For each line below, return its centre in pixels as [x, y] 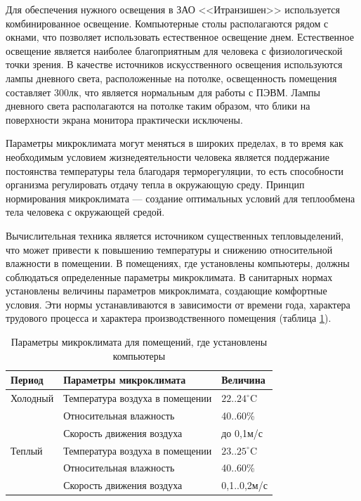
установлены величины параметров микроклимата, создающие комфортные [166, 291]
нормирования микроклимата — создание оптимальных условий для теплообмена [180, 198]
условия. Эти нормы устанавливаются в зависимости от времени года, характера [178, 304]
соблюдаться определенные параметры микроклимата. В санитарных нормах [169, 276]
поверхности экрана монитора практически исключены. [124, 119]
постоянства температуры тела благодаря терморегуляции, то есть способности [175, 170]
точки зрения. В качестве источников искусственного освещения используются [174, 64]
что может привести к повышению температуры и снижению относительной [169, 249]
